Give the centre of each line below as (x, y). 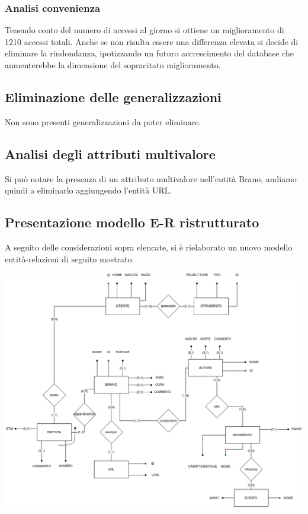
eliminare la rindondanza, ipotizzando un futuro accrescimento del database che (149, 53)
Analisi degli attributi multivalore (110, 153)
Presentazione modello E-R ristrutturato (132, 222)
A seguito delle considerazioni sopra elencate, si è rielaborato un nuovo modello (149, 247)
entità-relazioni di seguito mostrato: (70, 258)
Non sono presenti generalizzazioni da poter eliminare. (103, 121)
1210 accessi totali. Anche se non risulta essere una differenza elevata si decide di (152, 41)
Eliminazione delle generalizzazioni (113, 96)
